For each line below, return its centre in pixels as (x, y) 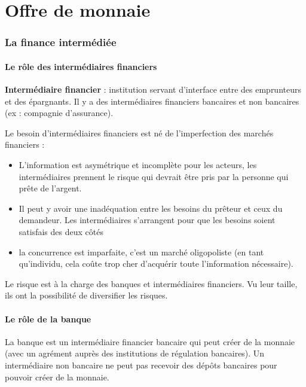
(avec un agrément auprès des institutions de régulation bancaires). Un (135, 353)
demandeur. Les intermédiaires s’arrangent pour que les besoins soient (147, 220)
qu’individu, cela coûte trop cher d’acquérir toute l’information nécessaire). (156, 263)
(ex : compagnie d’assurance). (59, 113)
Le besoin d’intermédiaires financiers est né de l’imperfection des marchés (139, 132)
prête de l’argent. (50, 188)
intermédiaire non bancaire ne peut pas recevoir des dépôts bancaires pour (141, 365)
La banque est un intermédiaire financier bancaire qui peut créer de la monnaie (150, 341)
